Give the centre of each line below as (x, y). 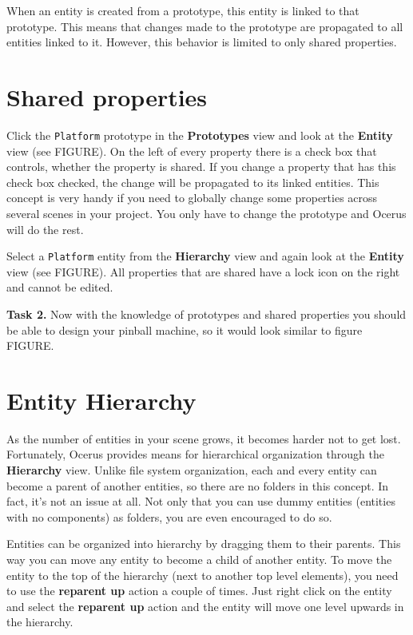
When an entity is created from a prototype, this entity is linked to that (183, 10)
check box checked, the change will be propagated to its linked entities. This (193, 182)
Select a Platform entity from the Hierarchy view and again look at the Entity (205, 256)
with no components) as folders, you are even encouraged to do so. (169, 516)
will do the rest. (45, 229)
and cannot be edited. (60, 287)
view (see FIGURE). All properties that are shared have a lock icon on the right (203, 271)
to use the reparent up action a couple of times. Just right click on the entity (199, 591)
